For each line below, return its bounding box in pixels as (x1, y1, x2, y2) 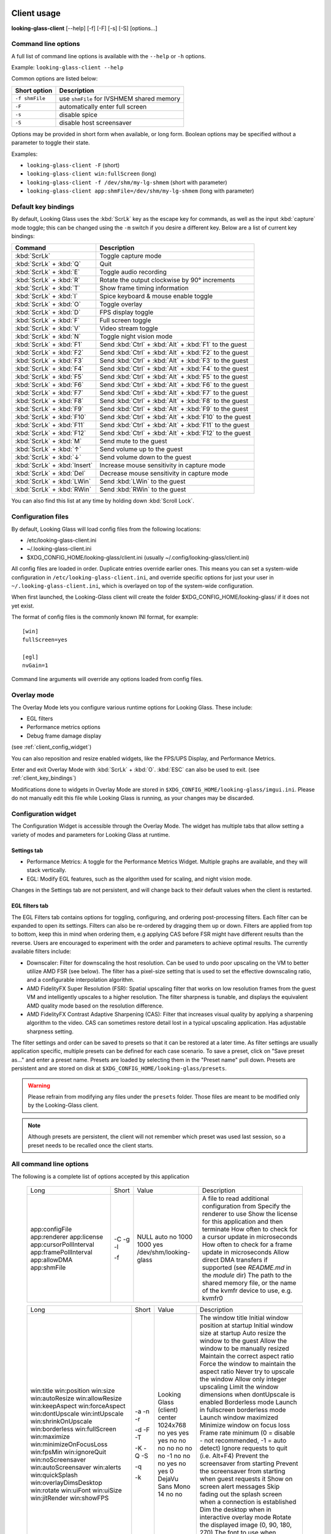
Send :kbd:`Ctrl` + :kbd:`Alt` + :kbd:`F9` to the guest (99, 405, 248, 414)
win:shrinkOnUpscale (30, 1417, 93, 1426)
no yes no (158, 1459, 186, 1468)
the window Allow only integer (199, 1375, 287, 1384)
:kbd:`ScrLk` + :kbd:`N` (15, 332, 81, 341)
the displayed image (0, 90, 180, (199, 1521, 292, 1529)
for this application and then (202, 1217, 283, 1226)
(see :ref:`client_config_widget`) (11, 743, 92, 751)
